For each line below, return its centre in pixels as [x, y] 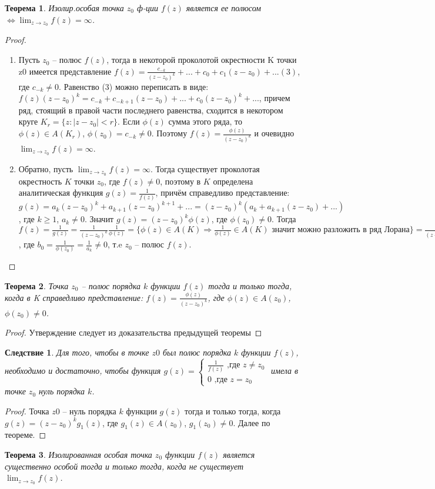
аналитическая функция [61, 192]
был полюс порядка [197, 352]
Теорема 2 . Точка [37, 285]
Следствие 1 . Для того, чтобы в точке [77, 352]
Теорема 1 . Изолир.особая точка [64, 8]
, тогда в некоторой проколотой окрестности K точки [202, 60]
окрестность [40, 181]
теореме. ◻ [26, 435]
